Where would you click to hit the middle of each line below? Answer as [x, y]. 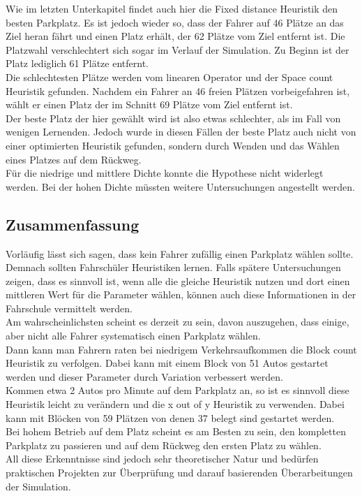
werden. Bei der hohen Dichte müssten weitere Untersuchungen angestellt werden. [180, 186]
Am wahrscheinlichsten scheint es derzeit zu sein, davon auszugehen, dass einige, [178, 322]
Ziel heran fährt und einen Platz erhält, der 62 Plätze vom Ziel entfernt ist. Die [175, 36]
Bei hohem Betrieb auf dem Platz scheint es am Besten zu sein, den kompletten [176, 431]
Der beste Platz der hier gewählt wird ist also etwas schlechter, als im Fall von [173, 118]
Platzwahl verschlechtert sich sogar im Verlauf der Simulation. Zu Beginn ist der [178, 49]
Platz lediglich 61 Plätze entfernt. [77, 63]
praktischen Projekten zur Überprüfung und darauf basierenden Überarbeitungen [179, 473]
